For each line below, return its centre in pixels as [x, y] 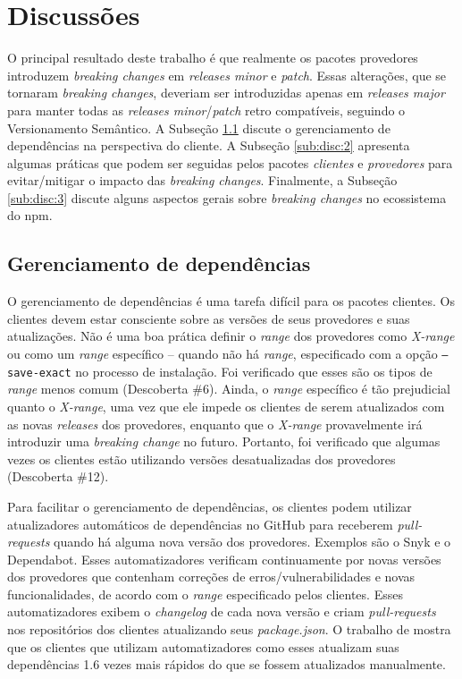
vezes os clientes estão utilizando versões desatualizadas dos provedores [202, 458]
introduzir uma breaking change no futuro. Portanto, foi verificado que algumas [224, 441]
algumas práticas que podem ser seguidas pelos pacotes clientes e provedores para [230, 162]
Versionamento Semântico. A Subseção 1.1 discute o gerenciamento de [199, 127]
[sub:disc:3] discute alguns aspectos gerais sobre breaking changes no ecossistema [227, 197]
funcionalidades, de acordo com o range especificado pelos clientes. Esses [205, 594]
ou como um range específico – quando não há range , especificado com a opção [223, 354]
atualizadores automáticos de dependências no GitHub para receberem [200, 524]
